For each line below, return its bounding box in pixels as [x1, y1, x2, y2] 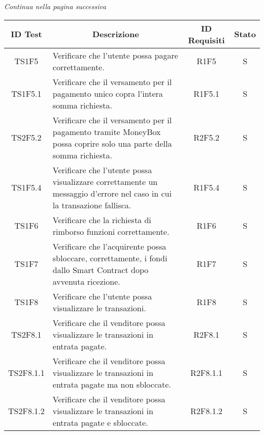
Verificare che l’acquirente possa [52, 240, 167, 252]
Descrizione [92, 28, 139, 40]
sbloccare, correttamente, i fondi [52, 252, 168, 264]
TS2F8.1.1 [8, 366, 45, 378]
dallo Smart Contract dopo [52, 263, 149, 276]
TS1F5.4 [11, 181, 42, 194]
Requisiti [188, 34, 225, 46]
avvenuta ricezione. [52, 275, 120, 287]
